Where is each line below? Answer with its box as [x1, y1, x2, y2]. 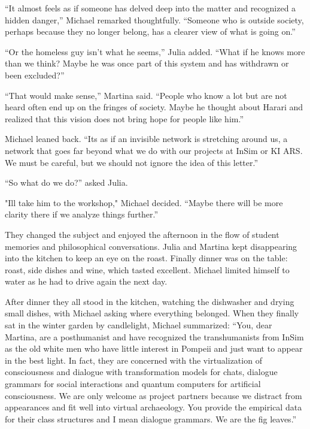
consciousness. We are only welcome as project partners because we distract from [5, 389, 302, 401]
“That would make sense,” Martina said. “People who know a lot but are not [5, 89, 287, 101]
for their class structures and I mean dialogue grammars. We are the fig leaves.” [5, 412, 297, 425]
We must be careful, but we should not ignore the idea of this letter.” [5, 156, 259, 168]
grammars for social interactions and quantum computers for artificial [5, 377, 261, 390]
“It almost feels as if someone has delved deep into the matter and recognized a [5, 2, 296, 14]
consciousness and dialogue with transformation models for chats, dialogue [5, 365, 278, 378]
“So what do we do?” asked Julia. [5, 176, 128, 189]
